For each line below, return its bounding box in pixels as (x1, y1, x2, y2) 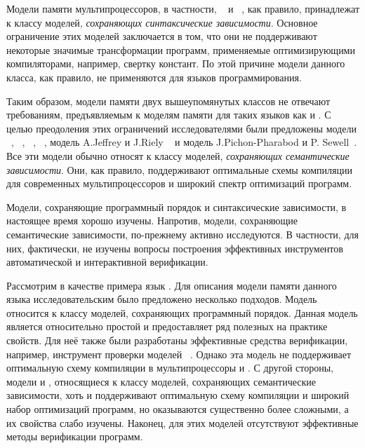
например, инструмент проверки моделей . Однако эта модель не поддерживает (6, 346, 352, 361)
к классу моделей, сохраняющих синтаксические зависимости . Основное (6, 15, 318, 29)
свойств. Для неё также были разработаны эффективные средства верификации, (6, 333, 348, 348)
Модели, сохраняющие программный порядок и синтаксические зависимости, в (6, 199, 347, 214)
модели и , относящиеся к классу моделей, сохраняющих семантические (6, 374, 317, 388)
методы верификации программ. (6, 429, 143, 444)
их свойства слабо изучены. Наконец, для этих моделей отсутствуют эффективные (6, 415, 359, 430)
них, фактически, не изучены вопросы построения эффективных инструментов (6, 240, 343, 255)
